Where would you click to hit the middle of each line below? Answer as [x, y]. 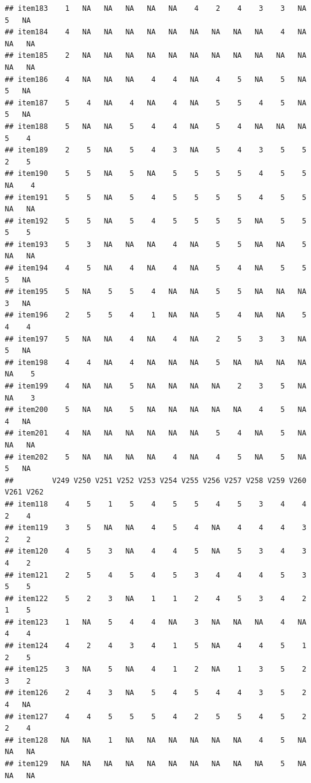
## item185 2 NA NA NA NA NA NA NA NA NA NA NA [156, 56]
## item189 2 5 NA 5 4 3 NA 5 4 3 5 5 [156, 150]
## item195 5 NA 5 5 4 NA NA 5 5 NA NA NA [156, 292]
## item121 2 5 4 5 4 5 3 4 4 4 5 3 [156, 575]
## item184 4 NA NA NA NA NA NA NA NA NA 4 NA [156, 32]
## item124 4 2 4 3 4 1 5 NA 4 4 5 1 [156, 646]
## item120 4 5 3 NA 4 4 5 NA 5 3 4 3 [156, 551]
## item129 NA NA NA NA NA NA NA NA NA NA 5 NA [156, 764]
